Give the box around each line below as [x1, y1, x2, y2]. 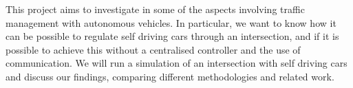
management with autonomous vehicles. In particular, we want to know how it [6, 15, 336, 30]
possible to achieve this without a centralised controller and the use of [6, 42, 301, 56]
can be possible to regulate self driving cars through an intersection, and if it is [6, 29, 339, 43]
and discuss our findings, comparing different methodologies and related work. [6, 69, 334, 83]
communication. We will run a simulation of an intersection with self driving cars [6, 56, 347, 70]
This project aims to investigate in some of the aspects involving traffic [6, 2, 305, 16]
